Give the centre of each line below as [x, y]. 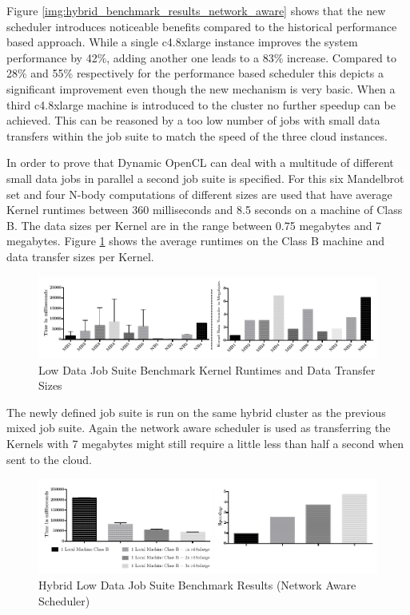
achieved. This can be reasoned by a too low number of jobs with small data [193, 120]
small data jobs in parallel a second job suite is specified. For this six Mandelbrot [205, 178]
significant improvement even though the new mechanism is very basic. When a [201, 88]
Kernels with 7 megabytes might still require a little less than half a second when [205, 443]
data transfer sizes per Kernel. [80, 256]
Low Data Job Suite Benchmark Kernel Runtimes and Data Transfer [207, 369]
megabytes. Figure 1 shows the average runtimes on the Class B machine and [196, 241]
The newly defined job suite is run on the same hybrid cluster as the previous [196, 412]
